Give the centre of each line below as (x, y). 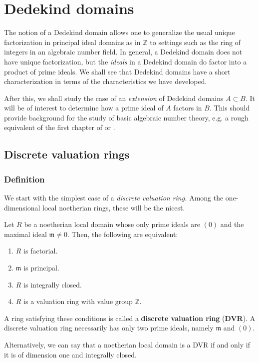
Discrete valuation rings (67, 154)
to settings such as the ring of (195, 42)
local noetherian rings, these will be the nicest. (114, 207)
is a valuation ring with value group (78, 301)
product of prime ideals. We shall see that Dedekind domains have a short (117, 71)
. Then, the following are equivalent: (123, 234)
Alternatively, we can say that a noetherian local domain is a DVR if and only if (127, 344)
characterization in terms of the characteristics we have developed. (106, 81)
